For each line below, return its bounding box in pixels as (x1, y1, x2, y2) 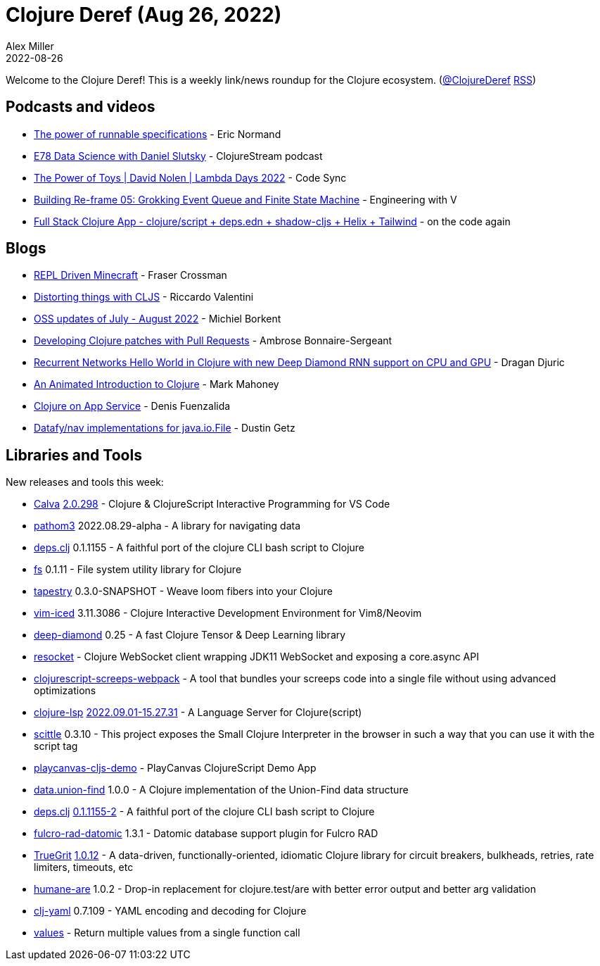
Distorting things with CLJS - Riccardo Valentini (34, 291, 254, 303)
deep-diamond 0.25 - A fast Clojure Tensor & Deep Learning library (34, 629, 346, 641)
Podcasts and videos (6, 98, 155, 116)
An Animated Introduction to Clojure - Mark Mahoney (34, 378, 279, 391)
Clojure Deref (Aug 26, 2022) (6, 3, 282, 27)
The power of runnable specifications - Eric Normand (34, 127, 281, 140)
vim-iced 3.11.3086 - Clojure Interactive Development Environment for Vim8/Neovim (34, 607, 422, 620)
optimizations (34, 684, 96, 697)
